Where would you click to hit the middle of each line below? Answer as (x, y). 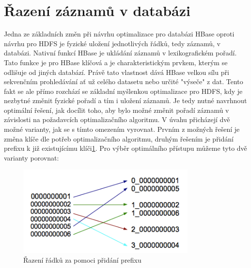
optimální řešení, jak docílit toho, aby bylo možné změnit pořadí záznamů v (117, 110)
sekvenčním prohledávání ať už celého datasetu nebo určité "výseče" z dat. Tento (124, 81)
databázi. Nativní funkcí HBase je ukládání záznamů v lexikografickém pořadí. (120, 53)
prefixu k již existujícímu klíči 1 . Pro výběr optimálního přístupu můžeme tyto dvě (125, 148)
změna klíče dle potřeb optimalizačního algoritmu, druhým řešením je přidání (119, 138)
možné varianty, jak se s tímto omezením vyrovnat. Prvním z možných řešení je (122, 129)
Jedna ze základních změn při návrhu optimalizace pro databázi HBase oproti (119, 34)
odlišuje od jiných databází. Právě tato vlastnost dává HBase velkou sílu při (117, 72)
